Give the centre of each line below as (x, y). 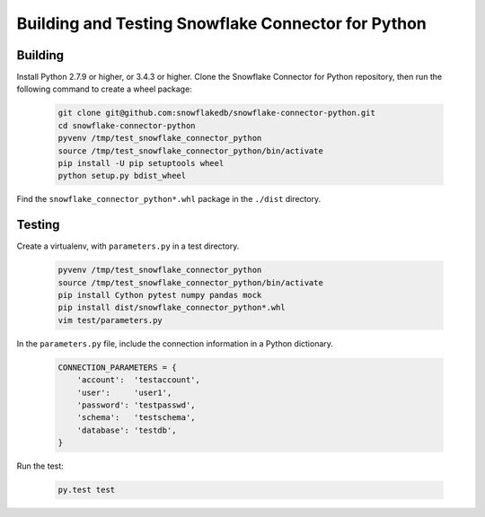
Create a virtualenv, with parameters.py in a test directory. (128, 246)
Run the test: (40, 466)
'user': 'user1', (124, 392)
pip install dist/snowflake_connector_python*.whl (172, 308)
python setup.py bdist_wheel (122, 176)
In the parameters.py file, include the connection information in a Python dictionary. (175, 343)
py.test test (87, 490)
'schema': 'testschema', (137, 418)
